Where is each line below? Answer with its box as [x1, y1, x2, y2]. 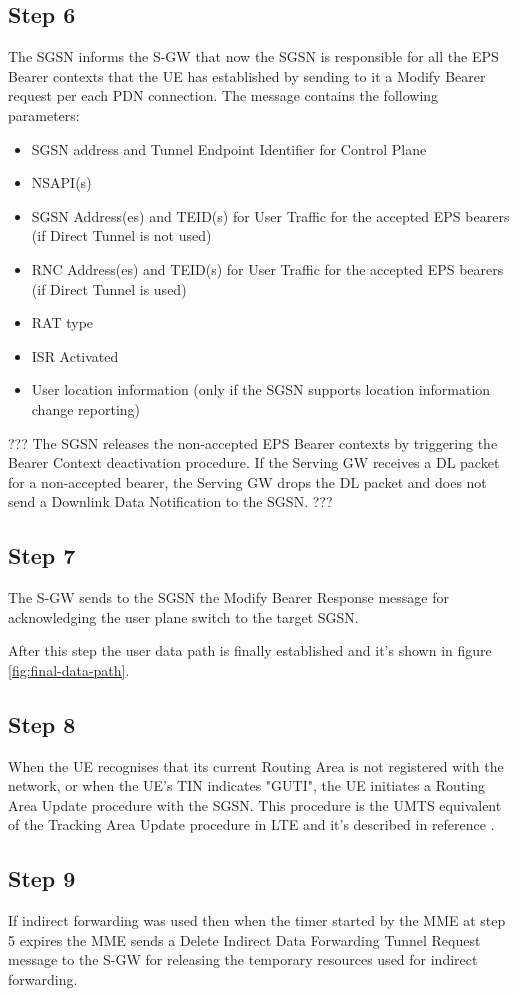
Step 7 [8, 540, 76, 571]
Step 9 [8, 863, 76, 894]
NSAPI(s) [31, 172, 92, 193]
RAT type [31, 312, 94, 333]
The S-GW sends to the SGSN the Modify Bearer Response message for [8, 587, 449, 608]
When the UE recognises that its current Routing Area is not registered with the [8, 755, 504, 776]
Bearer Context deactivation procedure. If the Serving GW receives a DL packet [8, 452, 500, 473]
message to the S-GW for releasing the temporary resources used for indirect [8, 949, 478, 970]
